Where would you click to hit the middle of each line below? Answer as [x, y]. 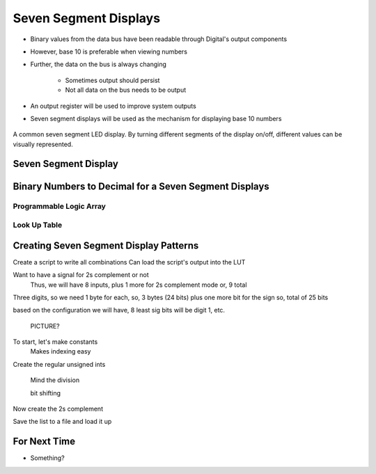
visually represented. [43, 144]
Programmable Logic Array [59, 207]
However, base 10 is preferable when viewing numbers [109, 52]
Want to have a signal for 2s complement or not [81, 275]
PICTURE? [45, 326]
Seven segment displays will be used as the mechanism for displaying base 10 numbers [156, 118]
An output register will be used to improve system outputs [113, 106]
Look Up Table [38, 225]
